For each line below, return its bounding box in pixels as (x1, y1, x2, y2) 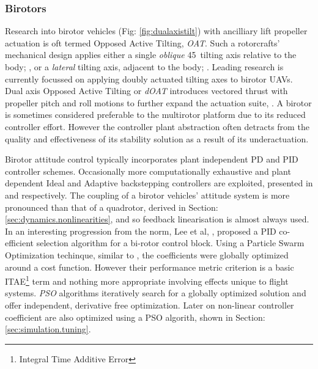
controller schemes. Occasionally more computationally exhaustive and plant (5, 164, 291, 177)
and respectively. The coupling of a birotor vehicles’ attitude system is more (5, 188, 290, 201)
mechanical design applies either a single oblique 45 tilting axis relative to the (5, 48, 297, 61)
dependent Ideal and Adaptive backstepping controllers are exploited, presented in (5, 177, 313, 189)
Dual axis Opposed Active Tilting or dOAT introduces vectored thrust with (5, 84, 288, 97)
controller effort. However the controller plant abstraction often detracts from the (5, 120, 309, 133)
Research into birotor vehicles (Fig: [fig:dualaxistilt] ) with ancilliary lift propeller (5, 24, 308, 37)
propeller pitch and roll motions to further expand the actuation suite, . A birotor (5, 96, 312, 109)
